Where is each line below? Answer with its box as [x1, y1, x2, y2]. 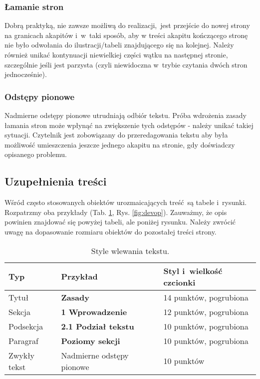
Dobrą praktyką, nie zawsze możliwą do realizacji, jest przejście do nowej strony [4, 20, 250, 30]
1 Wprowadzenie [61, 305, 127, 317]
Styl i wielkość [163, 264, 223, 276]
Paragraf [8, 334, 38, 346]
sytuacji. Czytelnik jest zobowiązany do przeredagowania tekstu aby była [4, 129, 228, 140]
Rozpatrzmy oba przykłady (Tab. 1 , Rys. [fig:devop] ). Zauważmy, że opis [4, 206, 227, 217]
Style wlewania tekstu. [91, 244, 170, 256]
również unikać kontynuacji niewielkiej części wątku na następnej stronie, [4, 49, 228, 59]
